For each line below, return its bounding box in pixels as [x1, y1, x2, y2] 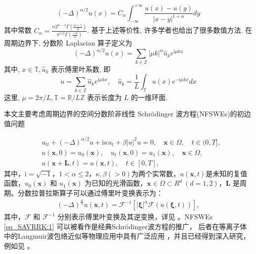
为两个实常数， [131, 168, 180, 178]
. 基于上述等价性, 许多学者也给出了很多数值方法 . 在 [87, 25, 253, 35]
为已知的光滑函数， [85, 178, 147, 188]
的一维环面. [131, 92, 168, 102]
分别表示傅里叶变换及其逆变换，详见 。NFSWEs [57, 211, 213, 222]
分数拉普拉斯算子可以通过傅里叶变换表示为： [17, 188, 163, 198]
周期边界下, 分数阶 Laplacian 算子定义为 [4, 38, 132, 48]
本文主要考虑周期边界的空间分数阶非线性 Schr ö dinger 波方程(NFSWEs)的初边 [4, 108, 251, 119]
